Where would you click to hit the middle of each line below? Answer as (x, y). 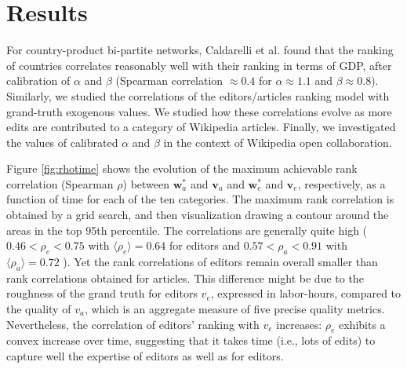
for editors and (205, 245)
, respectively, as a (342, 183)
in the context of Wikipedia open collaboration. (278, 142)
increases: (299, 324)
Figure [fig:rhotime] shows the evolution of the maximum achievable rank (182, 168)
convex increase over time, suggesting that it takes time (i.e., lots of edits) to (191, 340)
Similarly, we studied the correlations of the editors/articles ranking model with (198, 95)
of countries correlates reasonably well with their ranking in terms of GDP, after (199, 65)
